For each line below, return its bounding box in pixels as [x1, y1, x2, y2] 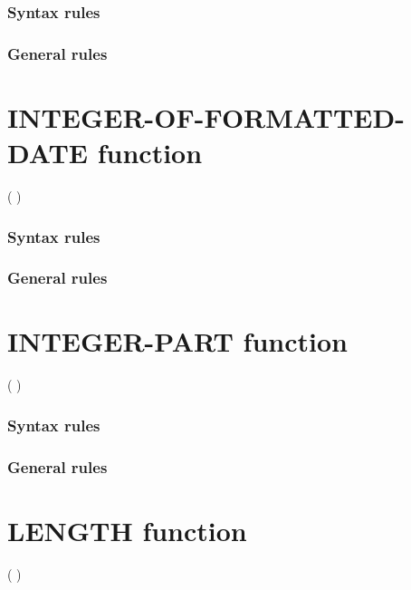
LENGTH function [7, 511, 247, 548]
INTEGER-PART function [7, 323, 348, 360]
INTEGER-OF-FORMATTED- [7, 98, 405, 135]
